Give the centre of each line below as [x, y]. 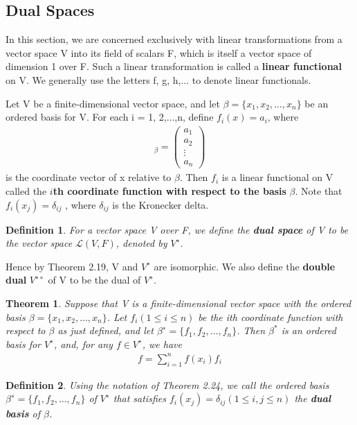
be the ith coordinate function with [271, 316]
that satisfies [139, 398]
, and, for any [83, 344]
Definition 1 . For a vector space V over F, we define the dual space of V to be [177, 229]
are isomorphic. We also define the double [245, 266]
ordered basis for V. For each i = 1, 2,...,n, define [110, 117]
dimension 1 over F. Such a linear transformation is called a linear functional [174, 66]
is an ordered [309, 330]
